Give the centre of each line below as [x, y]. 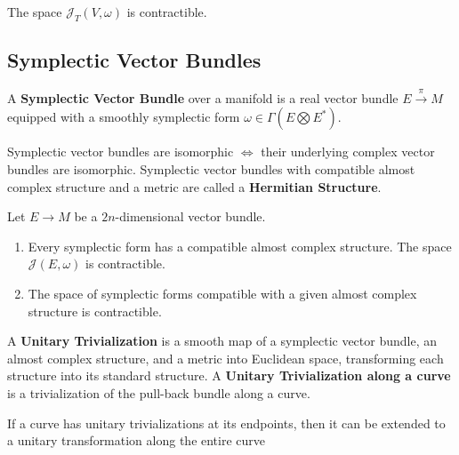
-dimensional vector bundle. [190, 216]
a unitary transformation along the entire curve [137, 440]
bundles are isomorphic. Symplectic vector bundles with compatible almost [211, 168]
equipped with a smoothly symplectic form [124, 117]
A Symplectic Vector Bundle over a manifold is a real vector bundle [203, 97]
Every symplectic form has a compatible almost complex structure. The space [240, 246]
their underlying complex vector [348, 152]
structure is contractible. [95, 311]
